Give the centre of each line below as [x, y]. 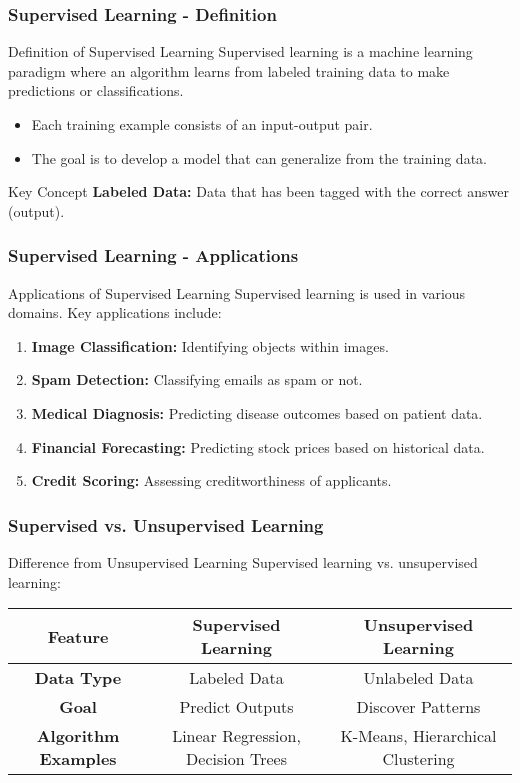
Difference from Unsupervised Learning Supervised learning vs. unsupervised [243, 561]
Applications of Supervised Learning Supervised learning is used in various [237, 292]
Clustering [418, 759]
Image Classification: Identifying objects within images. [210, 345]
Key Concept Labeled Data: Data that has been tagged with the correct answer [258, 191]
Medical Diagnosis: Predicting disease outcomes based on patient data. [257, 412]
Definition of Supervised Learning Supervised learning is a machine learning [240, 51]
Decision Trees [236, 759]
